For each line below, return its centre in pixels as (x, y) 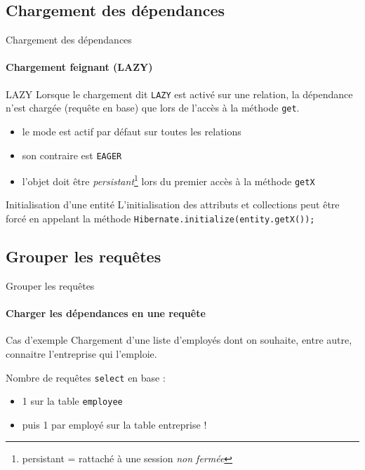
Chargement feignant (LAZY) (79, 67)
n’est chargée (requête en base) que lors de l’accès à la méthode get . (153, 108)
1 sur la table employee (72, 401)
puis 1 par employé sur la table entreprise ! (114, 424)
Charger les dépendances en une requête (106, 313)
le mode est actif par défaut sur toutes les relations (132, 131)
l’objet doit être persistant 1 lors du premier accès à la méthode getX (168, 180)
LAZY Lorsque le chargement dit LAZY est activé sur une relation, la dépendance (179, 94)
